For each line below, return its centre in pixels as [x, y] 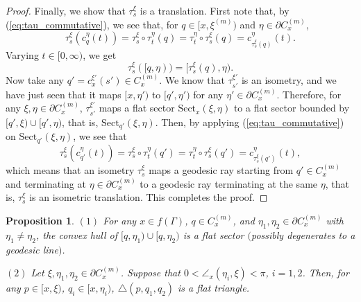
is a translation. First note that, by [215, 10]
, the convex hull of [77, 234]
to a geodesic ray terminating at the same [229, 183]
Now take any [35, 80]
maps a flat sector [137, 108]
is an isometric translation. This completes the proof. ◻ [149, 197]
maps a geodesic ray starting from [221, 170]
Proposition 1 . [40, 220]
